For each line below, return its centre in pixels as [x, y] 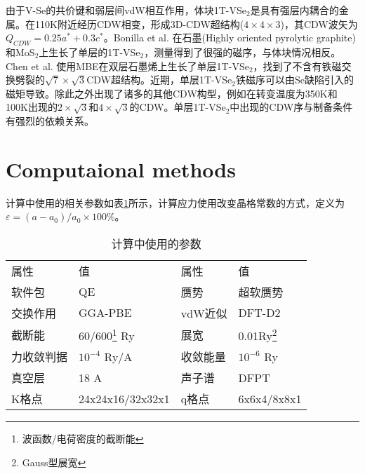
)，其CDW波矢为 [319, 23]
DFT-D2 [259, 313]
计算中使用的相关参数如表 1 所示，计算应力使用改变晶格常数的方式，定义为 [175, 202]
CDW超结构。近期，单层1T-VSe [159, 80]
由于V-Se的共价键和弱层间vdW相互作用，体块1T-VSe [126, 10]
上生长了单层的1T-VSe [89, 52]
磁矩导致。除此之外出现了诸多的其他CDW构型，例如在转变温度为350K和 [172, 93]
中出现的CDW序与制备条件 [291, 107]
